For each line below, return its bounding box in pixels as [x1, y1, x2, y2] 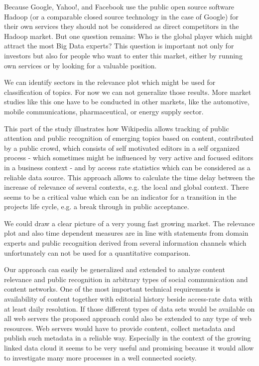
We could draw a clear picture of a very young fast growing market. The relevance [4, 218, 255, 228]
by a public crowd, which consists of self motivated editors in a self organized [4, 142, 240, 153]
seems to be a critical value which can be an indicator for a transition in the [4, 191, 237, 202]
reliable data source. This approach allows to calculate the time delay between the [4, 172, 255, 182]
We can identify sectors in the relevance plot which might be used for [4, 77, 216, 87]
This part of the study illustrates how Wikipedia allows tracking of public [4, 123, 229, 133]
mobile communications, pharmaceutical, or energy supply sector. [4, 106, 204, 116]
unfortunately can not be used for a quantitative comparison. [4, 247, 191, 258]
